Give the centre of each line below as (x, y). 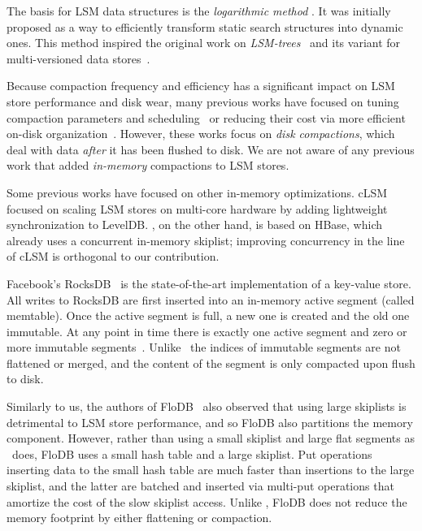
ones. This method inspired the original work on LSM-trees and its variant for (204, 43)
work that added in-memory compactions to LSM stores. (148, 165)
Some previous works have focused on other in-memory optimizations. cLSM (197, 192)
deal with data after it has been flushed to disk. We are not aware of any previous (211, 149)
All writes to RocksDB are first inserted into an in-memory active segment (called (211, 299)
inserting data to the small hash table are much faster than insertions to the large (211, 470)
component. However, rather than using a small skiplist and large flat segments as (211, 438)
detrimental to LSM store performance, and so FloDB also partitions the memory (210, 422)
